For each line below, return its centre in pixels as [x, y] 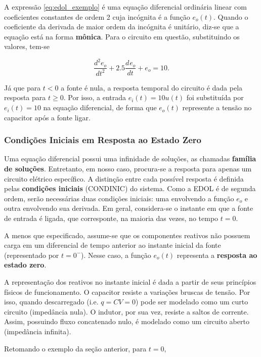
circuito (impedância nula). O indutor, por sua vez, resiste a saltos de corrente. [126, 311]
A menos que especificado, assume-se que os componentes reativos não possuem [127, 235]
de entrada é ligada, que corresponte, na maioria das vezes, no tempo [111, 218]
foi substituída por [215, 97]
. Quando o [231, 16]
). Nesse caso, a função [116, 255]
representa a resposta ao [217, 255]
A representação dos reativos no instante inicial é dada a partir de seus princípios [130, 282]
